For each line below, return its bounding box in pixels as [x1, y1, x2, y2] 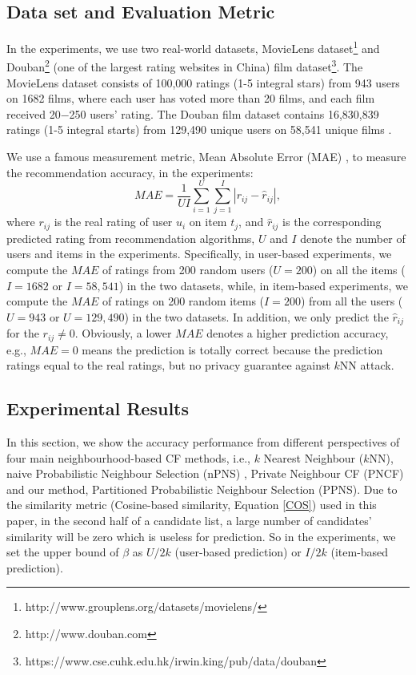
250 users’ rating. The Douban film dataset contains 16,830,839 [69, 105, 379, 122]
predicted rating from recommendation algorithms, [6, 229, 255, 246]
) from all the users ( [300, 293, 403, 309]
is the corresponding [282, 213, 382, 230]
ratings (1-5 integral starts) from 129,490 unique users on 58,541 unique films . [6, 121, 392, 138]
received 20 [6, 105, 61, 122]
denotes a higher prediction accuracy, [206, 325, 389, 342]
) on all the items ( [312, 261, 406, 278]
